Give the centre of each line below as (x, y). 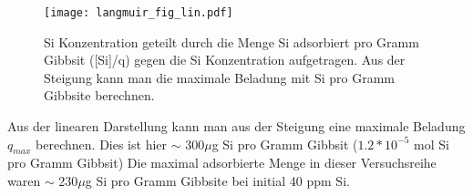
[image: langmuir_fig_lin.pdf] (139, 13)
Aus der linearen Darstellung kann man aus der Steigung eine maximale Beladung (236, 126)
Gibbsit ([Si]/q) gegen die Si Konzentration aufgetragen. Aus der (225, 60)
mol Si (431, 144)
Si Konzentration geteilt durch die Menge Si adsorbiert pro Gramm (231, 41)
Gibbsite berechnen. (99, 95)
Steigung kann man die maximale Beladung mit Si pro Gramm (219, 77)
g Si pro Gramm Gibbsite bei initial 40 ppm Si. (217, 181)
